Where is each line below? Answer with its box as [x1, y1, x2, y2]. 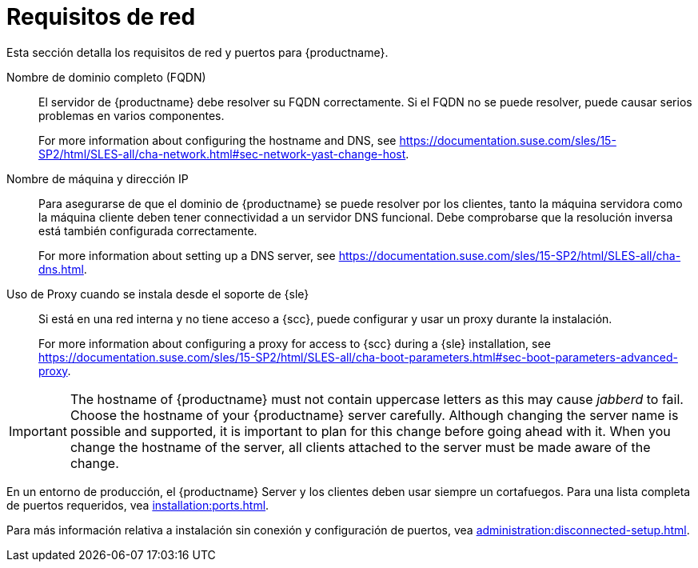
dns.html [38, 262, 84, 276]
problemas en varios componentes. [38, 108, 225, 122]
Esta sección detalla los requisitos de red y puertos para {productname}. [6, 45, 389, 59]
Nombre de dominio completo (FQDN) [6, 70, 206, 84]
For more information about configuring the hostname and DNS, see [38, 133, 397, 147]
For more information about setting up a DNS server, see [38, 248, 336, 262]
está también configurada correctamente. [38, 223, 257, 238]
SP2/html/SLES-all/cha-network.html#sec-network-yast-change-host [38, 146, 406, 161]
